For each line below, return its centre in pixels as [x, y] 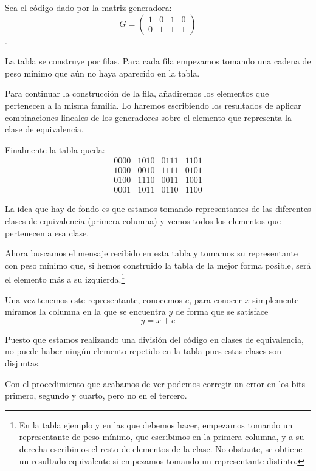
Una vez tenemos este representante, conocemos [94, 299]
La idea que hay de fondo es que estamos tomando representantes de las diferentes [158, 209]
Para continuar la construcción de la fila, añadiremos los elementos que [137, 93]
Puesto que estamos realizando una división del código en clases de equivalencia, [154, 339]
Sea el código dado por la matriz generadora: [88, 7]
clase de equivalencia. [44, 129]
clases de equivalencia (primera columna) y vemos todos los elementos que [143, 221]
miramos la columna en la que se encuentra [85, 311]
